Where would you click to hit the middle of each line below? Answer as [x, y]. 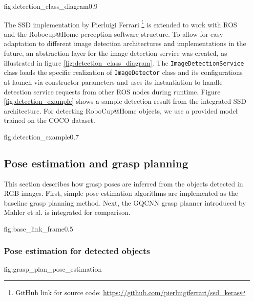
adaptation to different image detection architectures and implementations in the [125, 43]
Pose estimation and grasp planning [96, 163]
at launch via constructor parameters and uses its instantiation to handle [113, 81]
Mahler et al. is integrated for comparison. [67, 212]
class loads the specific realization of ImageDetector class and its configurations [123, 72]
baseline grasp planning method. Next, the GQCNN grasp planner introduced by [125, 202]
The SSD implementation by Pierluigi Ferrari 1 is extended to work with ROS [121, 23]
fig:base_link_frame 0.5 [39, 229]
